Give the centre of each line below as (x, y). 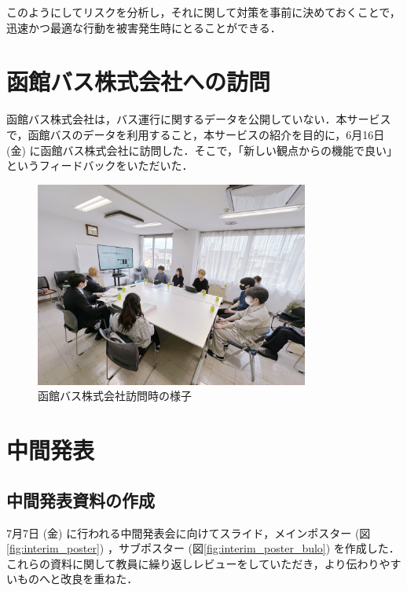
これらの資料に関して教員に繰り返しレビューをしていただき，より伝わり (193, 563)
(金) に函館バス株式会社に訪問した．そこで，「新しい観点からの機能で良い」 (202, 150)
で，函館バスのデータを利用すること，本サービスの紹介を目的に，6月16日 (196, 134)
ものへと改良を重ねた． (77, 579)
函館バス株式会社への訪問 (139, 81)
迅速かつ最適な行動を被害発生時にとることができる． (144, 27)
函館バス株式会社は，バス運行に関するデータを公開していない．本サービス (199, 119)
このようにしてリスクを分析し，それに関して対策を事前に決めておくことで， (203, 12)
